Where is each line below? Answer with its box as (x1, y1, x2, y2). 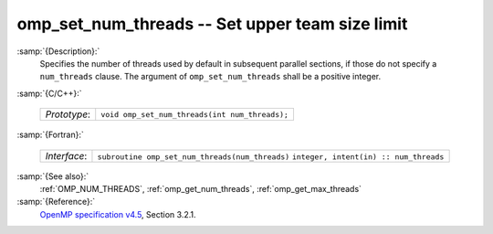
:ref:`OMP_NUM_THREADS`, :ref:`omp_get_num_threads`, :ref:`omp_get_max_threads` (39, 183, 362, 194)
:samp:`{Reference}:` (16, 197, 96, 207)
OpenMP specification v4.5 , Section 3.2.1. (39, 208, 196, 219)
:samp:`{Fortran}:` (16, 129, 84, 141)
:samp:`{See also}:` (16, 170, 89, 182)
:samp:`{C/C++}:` (16, 88, 82, 99)
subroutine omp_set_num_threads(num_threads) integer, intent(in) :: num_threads (97, 152, 445, 162)
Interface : (45, 149, 88, 162)
